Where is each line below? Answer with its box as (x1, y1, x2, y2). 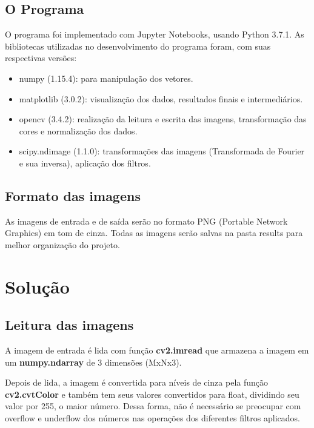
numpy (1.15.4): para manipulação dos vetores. (19, 71, 193, 84)
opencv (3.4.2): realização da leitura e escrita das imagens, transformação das (19, 113, 307, 125)
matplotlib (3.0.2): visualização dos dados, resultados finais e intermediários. (19, 92, 303, 105)
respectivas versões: (5, 51, 77, 64)
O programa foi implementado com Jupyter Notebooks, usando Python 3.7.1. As (5, 28, 304, 41)
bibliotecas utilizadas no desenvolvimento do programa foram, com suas (5, 39, 271, 52)
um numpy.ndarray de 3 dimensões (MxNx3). (5, 355, 182, 368)
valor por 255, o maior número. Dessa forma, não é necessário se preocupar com (5, 400, 301, 412)
